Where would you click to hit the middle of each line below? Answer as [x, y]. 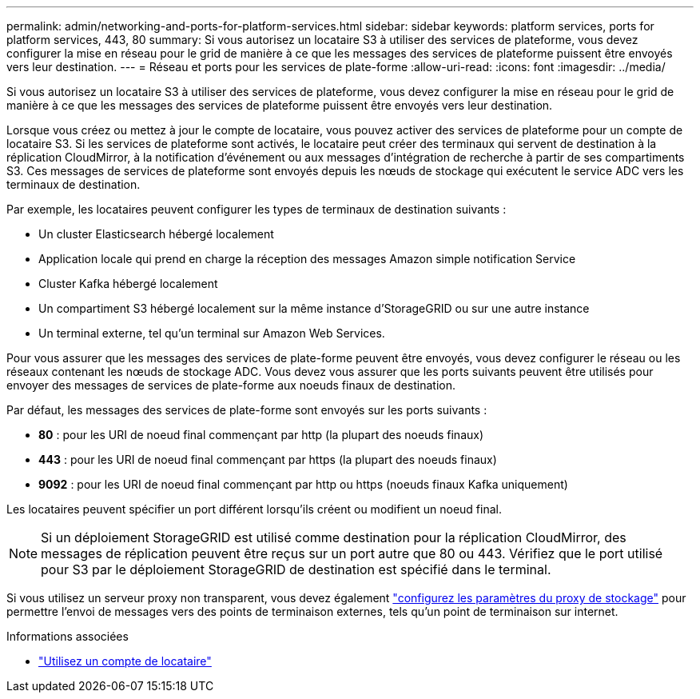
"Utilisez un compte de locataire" [125, 661]
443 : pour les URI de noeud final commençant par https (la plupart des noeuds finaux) [268, 459]
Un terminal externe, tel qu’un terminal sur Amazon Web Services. [212, 333]
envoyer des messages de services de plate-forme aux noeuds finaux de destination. [231, 385]
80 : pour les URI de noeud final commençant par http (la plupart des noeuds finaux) [261, 435]
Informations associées [68, 636]
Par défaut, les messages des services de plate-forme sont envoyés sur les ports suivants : [247, 410]
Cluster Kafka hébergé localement [128, 284]
